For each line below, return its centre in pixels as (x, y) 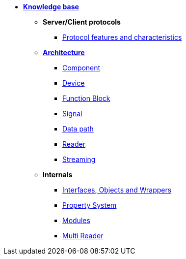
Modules (76, 220)
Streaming (79, 159)
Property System (90, 205)
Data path (78, 129)
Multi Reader (83, 236)
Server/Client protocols (82, 22)
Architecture (64, 52)
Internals (58, 175)
